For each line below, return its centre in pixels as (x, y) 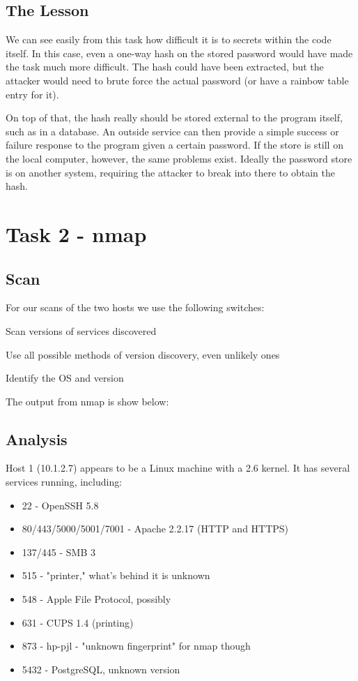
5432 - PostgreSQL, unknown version (101, 669)
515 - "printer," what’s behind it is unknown (116, 575)
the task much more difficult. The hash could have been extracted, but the (165, 67)
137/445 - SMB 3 (59, 552)
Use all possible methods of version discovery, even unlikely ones (143, 354)
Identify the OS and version (65, 378)
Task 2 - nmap (76, 233)
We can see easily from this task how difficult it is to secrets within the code (169, 39)
